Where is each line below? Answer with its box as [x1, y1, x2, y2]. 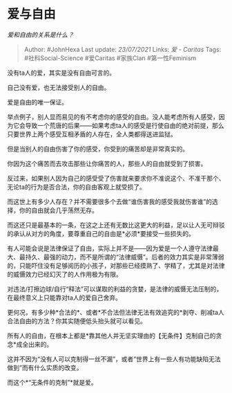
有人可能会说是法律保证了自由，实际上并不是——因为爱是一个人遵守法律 [7, 244, 213, 253]
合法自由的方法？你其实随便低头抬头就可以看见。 [7, 316, 146, 325]
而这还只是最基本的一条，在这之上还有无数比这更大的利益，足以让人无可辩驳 [7, 221, 225, 229]
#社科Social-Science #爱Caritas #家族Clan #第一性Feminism [23, 53, 197, 62]
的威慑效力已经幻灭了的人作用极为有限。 [7, 270, 122, 278]
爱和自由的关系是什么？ [7, 30, 74, 39]
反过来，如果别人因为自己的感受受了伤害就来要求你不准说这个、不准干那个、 [7, 174, 225, 182]
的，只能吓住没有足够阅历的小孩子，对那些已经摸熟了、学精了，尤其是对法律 [7, 261, 225, 270]
